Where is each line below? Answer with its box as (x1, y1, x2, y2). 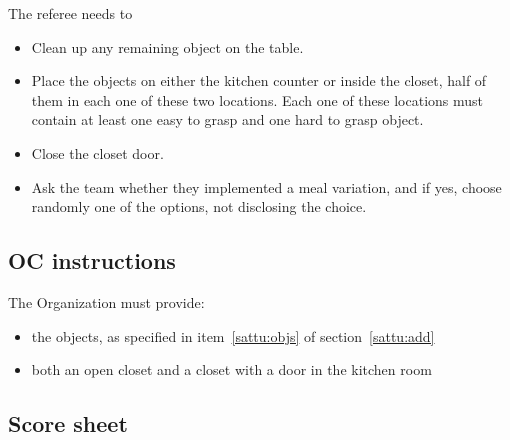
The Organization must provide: (8, 291, 205, 312)
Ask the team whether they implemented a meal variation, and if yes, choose (31, 176, 502, 197)
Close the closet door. (31, 142, 164, 163)
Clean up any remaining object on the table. (31, 36, 304, 57)
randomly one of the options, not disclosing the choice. (31, 196, 367, 217)
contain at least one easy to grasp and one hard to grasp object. (31, 109, 424, 130)
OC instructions (8, 245, 176, 276)
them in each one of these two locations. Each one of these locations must (31, 89, 484, 110)
